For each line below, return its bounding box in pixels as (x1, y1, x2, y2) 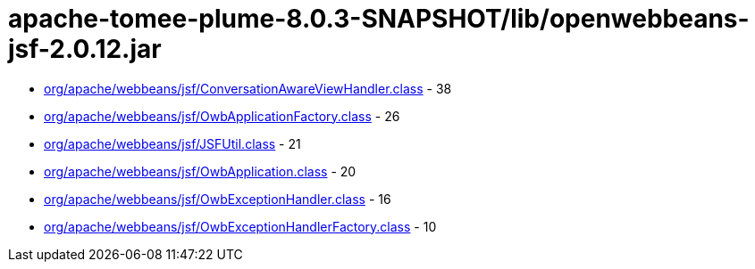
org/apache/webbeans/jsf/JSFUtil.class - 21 (44, 135, 301, 151)
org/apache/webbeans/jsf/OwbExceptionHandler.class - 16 (44, 191, 391, 207)
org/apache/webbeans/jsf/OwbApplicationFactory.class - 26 (44, 108, 400, 124)
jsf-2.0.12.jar (8, 34, 162, 64)
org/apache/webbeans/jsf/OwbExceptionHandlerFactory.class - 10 (44, 218, 437, 234)
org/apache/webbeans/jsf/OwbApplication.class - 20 (44, 163, 357, 179)
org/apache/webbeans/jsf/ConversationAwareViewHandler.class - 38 (44, 80, 452, 96)
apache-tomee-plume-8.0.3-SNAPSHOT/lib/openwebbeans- (8, 4, 750, 34)
